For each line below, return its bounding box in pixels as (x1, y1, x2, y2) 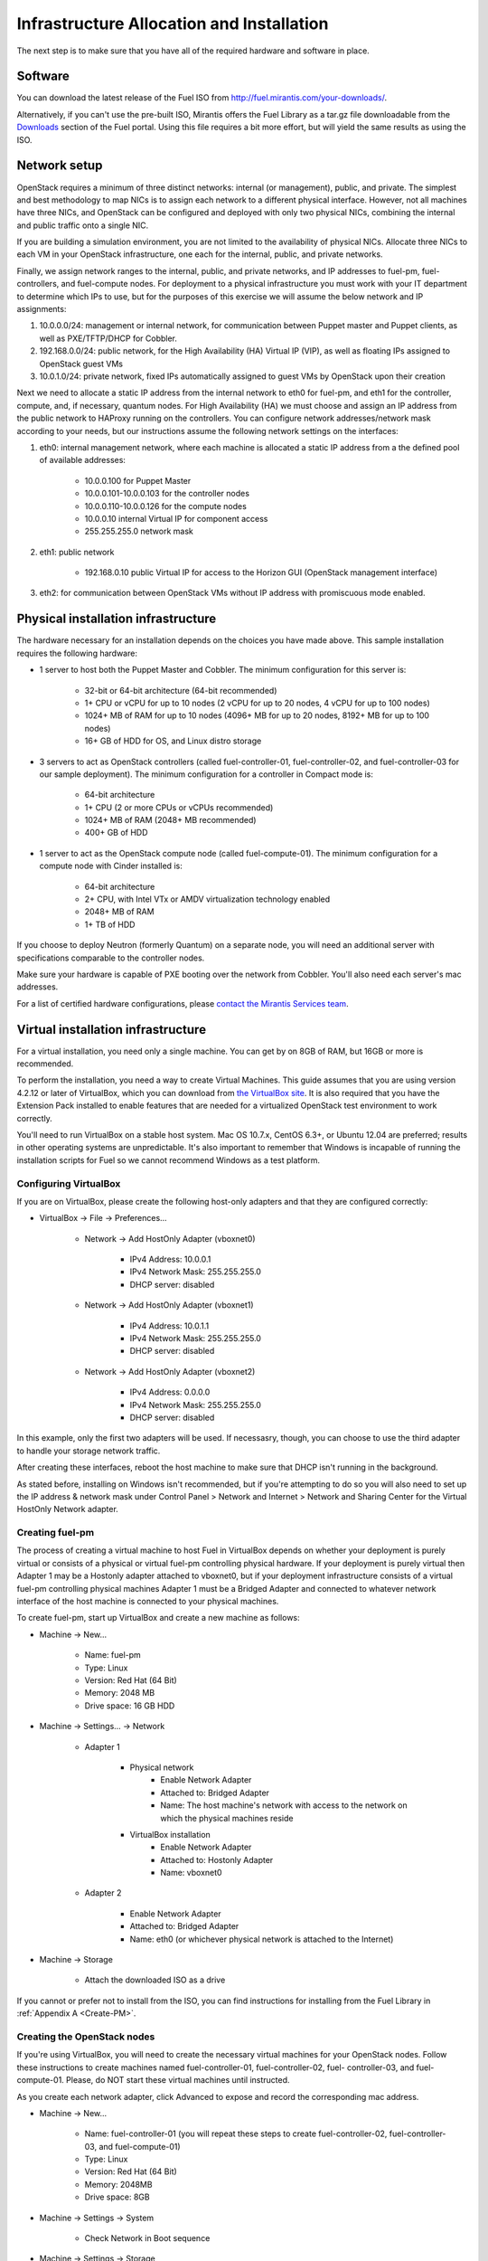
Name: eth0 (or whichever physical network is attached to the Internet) (129, 1934, 394, 1944)
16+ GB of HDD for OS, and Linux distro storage (84, 735, 262, 746)
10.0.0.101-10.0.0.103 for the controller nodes (84, 488, 250, 499)
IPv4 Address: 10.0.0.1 (129, 1253, 211, 1265)
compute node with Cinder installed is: (39, 860, 183, 872)
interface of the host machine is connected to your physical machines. (16, 1596, 279, 1607)
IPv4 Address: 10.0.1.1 (129, 1320, 210, 1331)
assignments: (16, 304, 67, 315)
